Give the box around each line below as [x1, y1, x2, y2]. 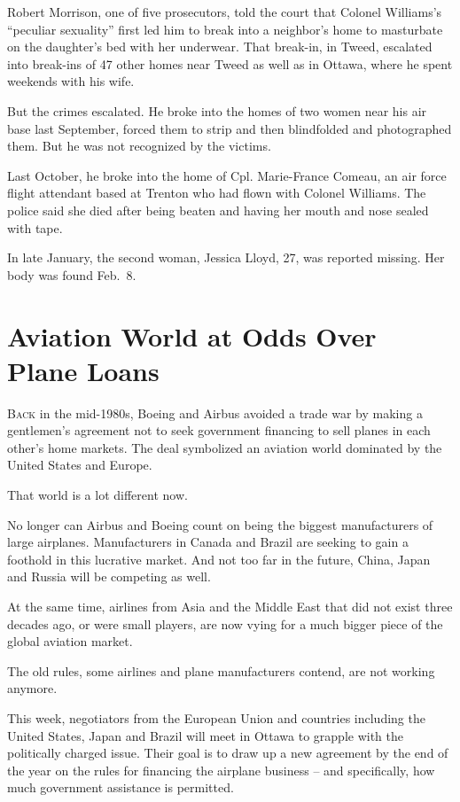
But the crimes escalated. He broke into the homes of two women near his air [7, 101, 427, 120]
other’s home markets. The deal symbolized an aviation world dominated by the [7, 438, 442, 456]
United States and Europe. [7, 456, 152, 474]
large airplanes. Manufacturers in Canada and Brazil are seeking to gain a [7, 533, 409, 551]
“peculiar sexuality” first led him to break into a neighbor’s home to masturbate [7, 19, 443, 38]
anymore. [7, 679, 58, 697]
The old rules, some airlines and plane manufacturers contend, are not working [7, 661, 435, 680]
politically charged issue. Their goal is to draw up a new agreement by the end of [7, 744, 448, 762]
